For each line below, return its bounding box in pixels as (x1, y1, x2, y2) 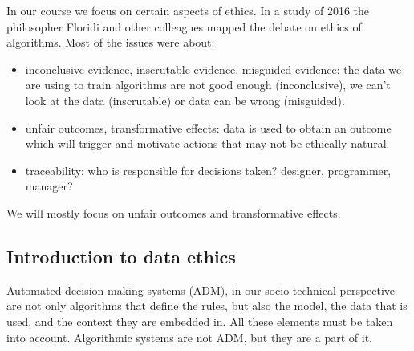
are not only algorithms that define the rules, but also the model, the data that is (6, 297, 408, 314)
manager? (25, 178, 73, 194)
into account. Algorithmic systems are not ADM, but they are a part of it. (6, 329, 372, 345)
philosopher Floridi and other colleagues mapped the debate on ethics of (6, 18, 362, 35)
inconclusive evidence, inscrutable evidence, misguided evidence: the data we (25, 60, 402, 77)
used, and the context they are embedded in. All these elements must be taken (6, 312, 393, 329)
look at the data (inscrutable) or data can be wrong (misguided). (25, 92, 345, 108)
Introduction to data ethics (6, 243, 236, 268)
